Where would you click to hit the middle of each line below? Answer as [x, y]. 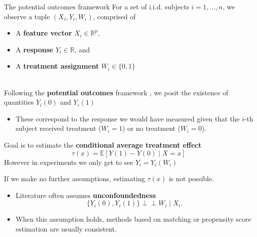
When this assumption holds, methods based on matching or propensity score [133, 219]
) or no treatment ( [152, 128]
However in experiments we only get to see [69, 162]
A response [34, 49]
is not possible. [191, 178]
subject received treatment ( [58, 128]
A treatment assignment [57, 66]
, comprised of [114, 16]
